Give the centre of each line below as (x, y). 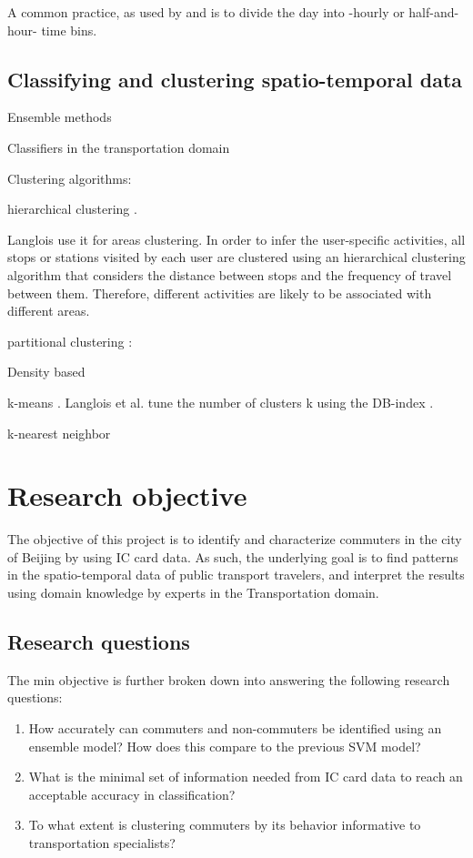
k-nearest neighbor (59, 433)
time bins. (69, 30)
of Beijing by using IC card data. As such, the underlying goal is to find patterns (233, 556)
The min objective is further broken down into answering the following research (229, 679)
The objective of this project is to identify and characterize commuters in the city (235, 539)
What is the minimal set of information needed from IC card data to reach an (246, 777)
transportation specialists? (102, 842)
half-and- (434, 12)
